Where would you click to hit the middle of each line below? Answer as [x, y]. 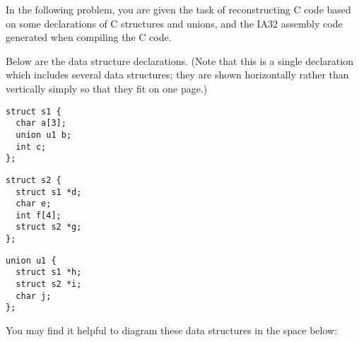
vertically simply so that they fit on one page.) [107, 88]
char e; [34, 204]
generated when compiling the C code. [89, 37]
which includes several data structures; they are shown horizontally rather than [177, 75]
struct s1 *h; [49, 272]
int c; [31, 147]
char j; [34, 296]
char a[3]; [41, 123]
